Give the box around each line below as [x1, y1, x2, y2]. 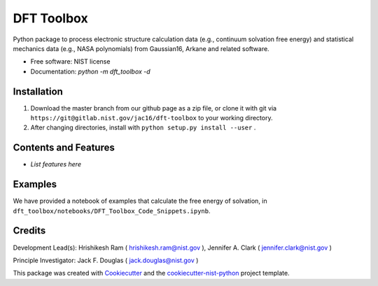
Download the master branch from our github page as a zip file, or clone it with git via [30, 103, 276, 112]
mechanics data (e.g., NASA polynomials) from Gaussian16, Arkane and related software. [13, 44, 269, 52]
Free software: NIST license [30, 57, 111, 66]
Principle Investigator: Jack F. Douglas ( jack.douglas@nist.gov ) [13, 256, 199, 264]
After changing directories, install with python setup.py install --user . [30, 123, 256, 132]
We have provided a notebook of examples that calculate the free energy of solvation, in [13, 196, 267, 206]
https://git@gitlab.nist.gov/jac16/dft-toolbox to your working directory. [30, 114, 273, 122]
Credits [13, 224, 46, 237]
